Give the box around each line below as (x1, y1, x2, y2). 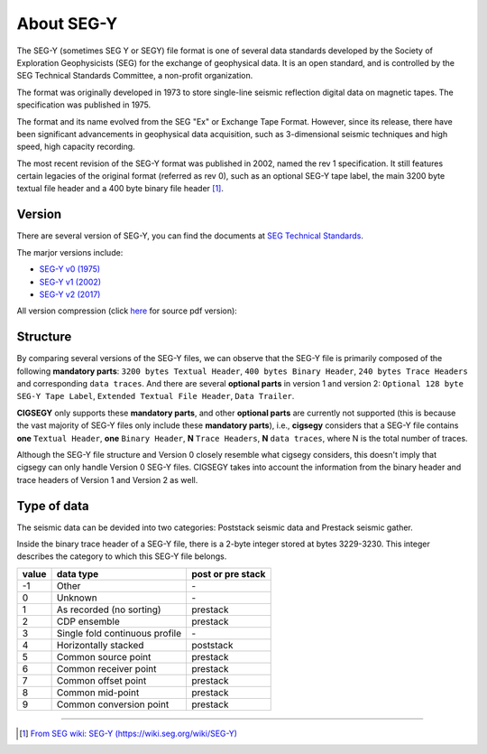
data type (56, 567, 99, 580)
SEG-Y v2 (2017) (39, 289, 101, 300)
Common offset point (56, 674, 147, 686)
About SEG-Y (16, 14, 118, 33)
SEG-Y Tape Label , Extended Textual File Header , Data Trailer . (16, 391, 295, 402)
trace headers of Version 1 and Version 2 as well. (16, 474, 198, 485)
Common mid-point (56, 686, 140, 699)
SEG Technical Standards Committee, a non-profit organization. (16, 70, 253, 81)
